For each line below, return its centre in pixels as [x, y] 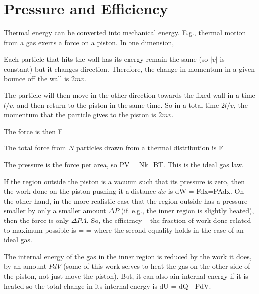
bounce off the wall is [37, 78]
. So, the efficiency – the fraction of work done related [169, 220]
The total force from [35, 148]
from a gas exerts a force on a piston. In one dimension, [89, 42]
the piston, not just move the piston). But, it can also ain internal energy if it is [126, 276]
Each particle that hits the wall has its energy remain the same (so [106, 59]
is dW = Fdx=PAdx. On [206, 191]
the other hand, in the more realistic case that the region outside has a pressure [126, 200]
